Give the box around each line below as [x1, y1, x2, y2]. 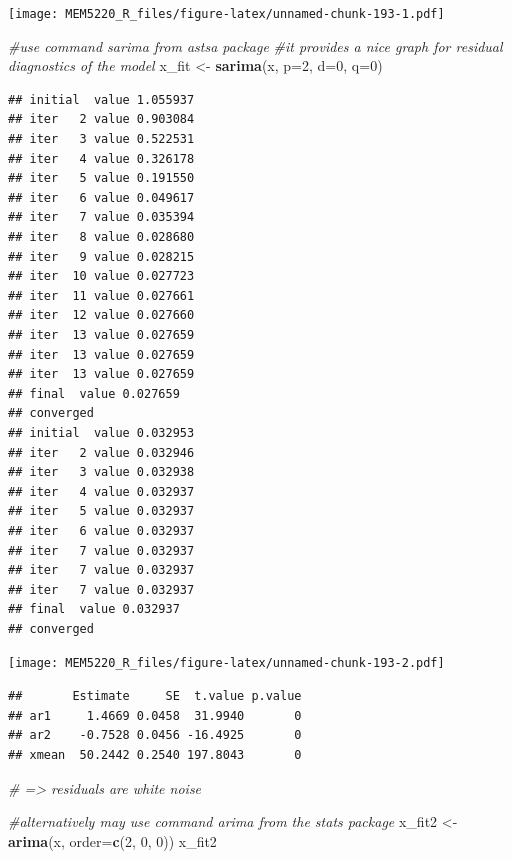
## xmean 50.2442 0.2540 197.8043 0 [8, 747, 302, 762]
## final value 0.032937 [8, 602, 180, 617]
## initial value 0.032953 [8, 425, 195, 440]
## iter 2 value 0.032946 [8, 445, 195, 460]
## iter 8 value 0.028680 [8, 230, 195, 244]
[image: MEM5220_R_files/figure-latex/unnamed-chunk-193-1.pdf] [8, 7, 445, 21]
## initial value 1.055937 [8, 92, 195, 107]
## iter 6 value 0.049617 [8, 190, 195, 205]
